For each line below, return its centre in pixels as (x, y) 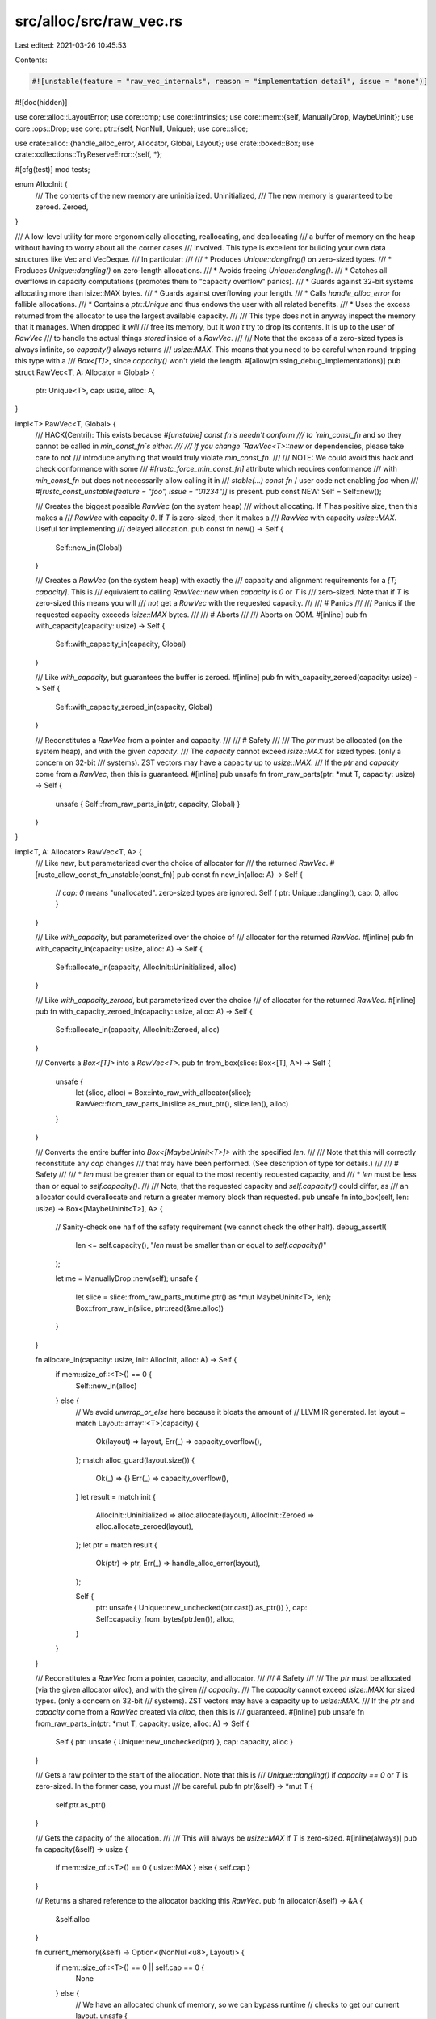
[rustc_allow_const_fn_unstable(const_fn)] (105, 874)
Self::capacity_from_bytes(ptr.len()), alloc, (165, 1618)
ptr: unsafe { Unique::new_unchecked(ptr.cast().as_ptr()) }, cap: (201, 1608)
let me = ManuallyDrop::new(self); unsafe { (127, 1278)
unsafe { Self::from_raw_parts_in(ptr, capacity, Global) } (148, 804)
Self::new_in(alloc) (106, 1386)
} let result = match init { (116, 1496)
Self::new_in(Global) (89, 547)
